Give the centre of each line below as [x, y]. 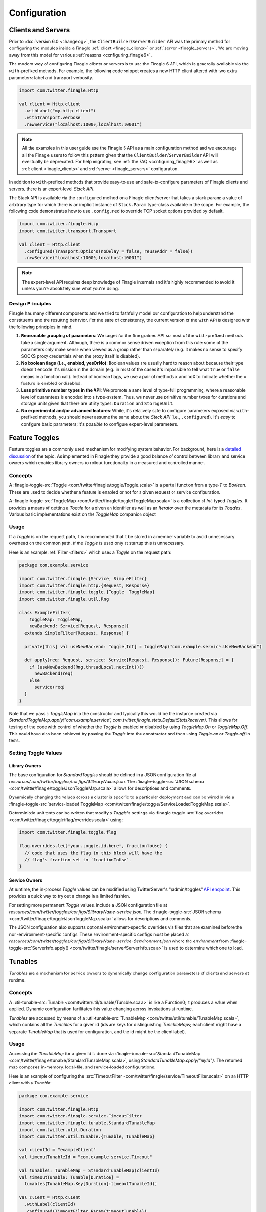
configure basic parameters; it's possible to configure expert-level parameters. [100, 424]
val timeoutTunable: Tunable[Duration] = [69, 1177]
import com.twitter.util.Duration [60, 1130]
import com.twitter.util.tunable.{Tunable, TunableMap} [87, 1136]
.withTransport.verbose [53, 117]
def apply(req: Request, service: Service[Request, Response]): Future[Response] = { [129, 660]
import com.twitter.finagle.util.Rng [64, 599]
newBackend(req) [54, 674]
